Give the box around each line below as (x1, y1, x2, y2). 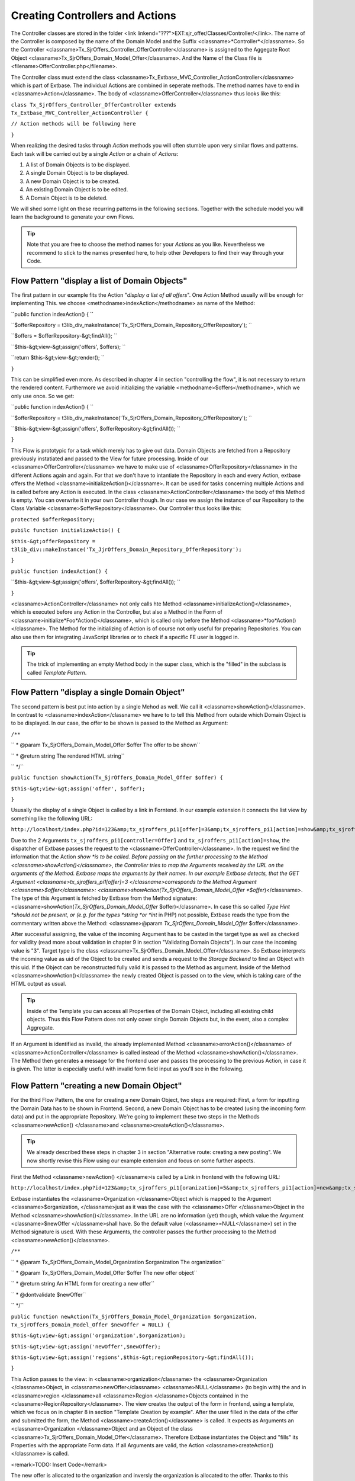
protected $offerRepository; (11, 516, 96, 522)
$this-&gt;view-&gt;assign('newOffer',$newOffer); (11, 1343, 161, 1350)
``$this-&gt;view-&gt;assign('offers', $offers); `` (11, 343, 126, 350)
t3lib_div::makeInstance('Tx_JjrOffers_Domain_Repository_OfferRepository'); (11, 546, 242, 553)
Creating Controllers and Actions (11, 9, 177, 22)
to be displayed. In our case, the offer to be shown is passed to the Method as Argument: (11, 720, 228, 727)
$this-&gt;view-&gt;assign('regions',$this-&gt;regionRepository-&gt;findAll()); (11, 1354, 254, 1361)
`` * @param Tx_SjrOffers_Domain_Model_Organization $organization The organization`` (11, 1258, 225, 1265)
